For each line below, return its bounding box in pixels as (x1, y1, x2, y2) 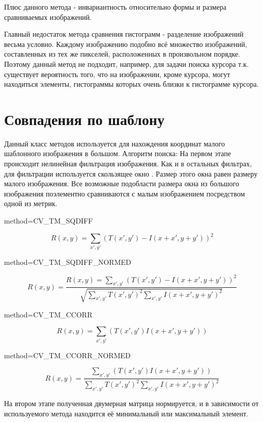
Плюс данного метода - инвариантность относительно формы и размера (4, 2, 227, 12)
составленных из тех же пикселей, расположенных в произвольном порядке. (4, 48, 241, 59)
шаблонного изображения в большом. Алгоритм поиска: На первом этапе (4, 148, 231, 159)
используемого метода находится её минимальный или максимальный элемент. (4, 408, 248, 418)
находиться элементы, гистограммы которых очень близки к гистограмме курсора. (4, 79, 259, 89)
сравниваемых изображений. (4, 11, 92, 22)
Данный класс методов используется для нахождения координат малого (4, 138, 225, 148)
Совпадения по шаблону (4, 108, 165, 129)
